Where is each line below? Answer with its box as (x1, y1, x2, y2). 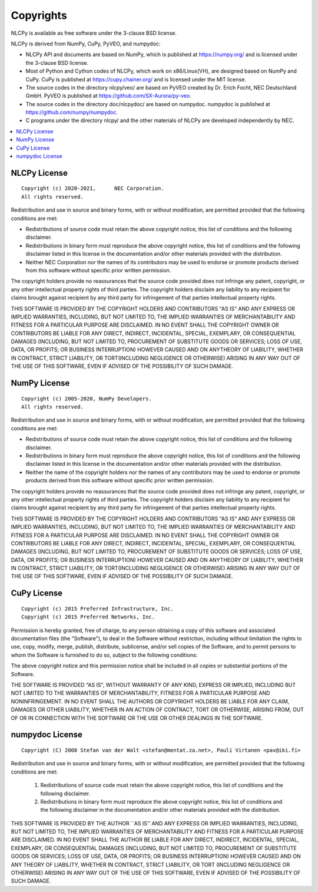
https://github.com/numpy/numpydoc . (25, 109, 118, 116)
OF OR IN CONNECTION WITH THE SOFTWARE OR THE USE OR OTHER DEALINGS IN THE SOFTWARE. (11, 714, 263, 722)
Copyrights (11, 9, 67, 22)
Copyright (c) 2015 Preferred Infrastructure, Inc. (21, 605, 174, 612)
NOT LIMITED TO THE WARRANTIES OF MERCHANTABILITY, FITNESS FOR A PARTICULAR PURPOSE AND (11, 690, 270, 697)
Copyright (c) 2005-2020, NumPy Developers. (21, 395, 153, 402)
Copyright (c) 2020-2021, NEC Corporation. (21, 185, 164, 192)
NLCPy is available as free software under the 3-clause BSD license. (11, 29, 177, 37)
